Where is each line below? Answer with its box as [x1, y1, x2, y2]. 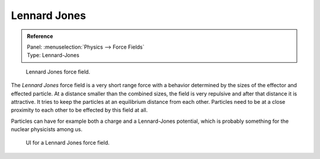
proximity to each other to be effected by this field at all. [11, 107, 148, 114]
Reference [27, 33, 53, 40]
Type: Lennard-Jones [27, 52, 79, 59]
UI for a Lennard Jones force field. [25, 139, 110, 147]
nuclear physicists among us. [11, 126, 83, 133]
